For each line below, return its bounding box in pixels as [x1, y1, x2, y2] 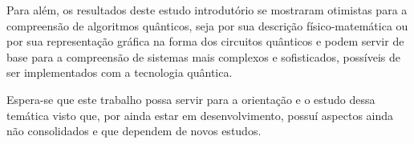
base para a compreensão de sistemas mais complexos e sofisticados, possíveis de [6, 48, 400, 65]
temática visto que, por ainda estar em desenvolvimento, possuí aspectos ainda [6, 106, 394, 123]
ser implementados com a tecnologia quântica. [6, 64, 233, 81]
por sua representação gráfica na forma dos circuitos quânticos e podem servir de [6, 33, 404, 50]
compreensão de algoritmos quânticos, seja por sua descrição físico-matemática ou [6, 17, 408, 34]
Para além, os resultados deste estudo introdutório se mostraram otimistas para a [6, 2, 408, 18]
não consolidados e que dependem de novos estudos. [6, 122, 262, 139]
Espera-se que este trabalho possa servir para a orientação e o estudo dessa [6, 90, 375, 107]
